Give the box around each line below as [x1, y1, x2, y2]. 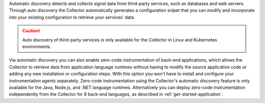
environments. [22, 43, 52, 49]
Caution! [22, 28, 41, 34]
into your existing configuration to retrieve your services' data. [9, 14, 135, 20]
